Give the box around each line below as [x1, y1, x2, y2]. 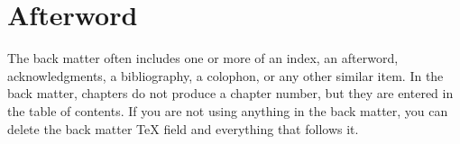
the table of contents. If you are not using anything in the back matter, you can [7, 101, 448, 120]
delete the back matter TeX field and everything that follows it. [7, 119, 359, 138]
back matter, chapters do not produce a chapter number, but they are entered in [7, 84, 454, 103]
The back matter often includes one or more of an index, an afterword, [7, 49, 399, 67]
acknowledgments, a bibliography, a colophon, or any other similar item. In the [7, 66, 444, 85]
